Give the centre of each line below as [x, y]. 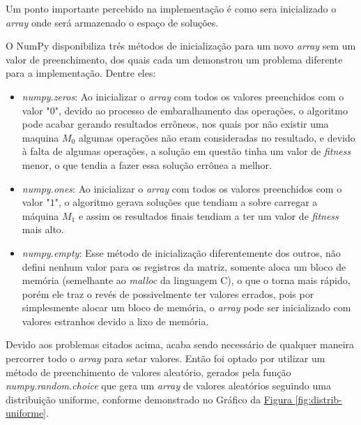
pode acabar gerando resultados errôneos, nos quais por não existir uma [175, 124]
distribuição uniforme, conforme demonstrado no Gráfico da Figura [149, 399]
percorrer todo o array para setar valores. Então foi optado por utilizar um [166, 358]
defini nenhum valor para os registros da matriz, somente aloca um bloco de [184, 266]
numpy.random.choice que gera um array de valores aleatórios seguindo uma [168, 386]
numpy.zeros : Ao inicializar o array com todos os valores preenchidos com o [183, 96]
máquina [40, 215]
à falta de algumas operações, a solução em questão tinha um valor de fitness [186, 151]
